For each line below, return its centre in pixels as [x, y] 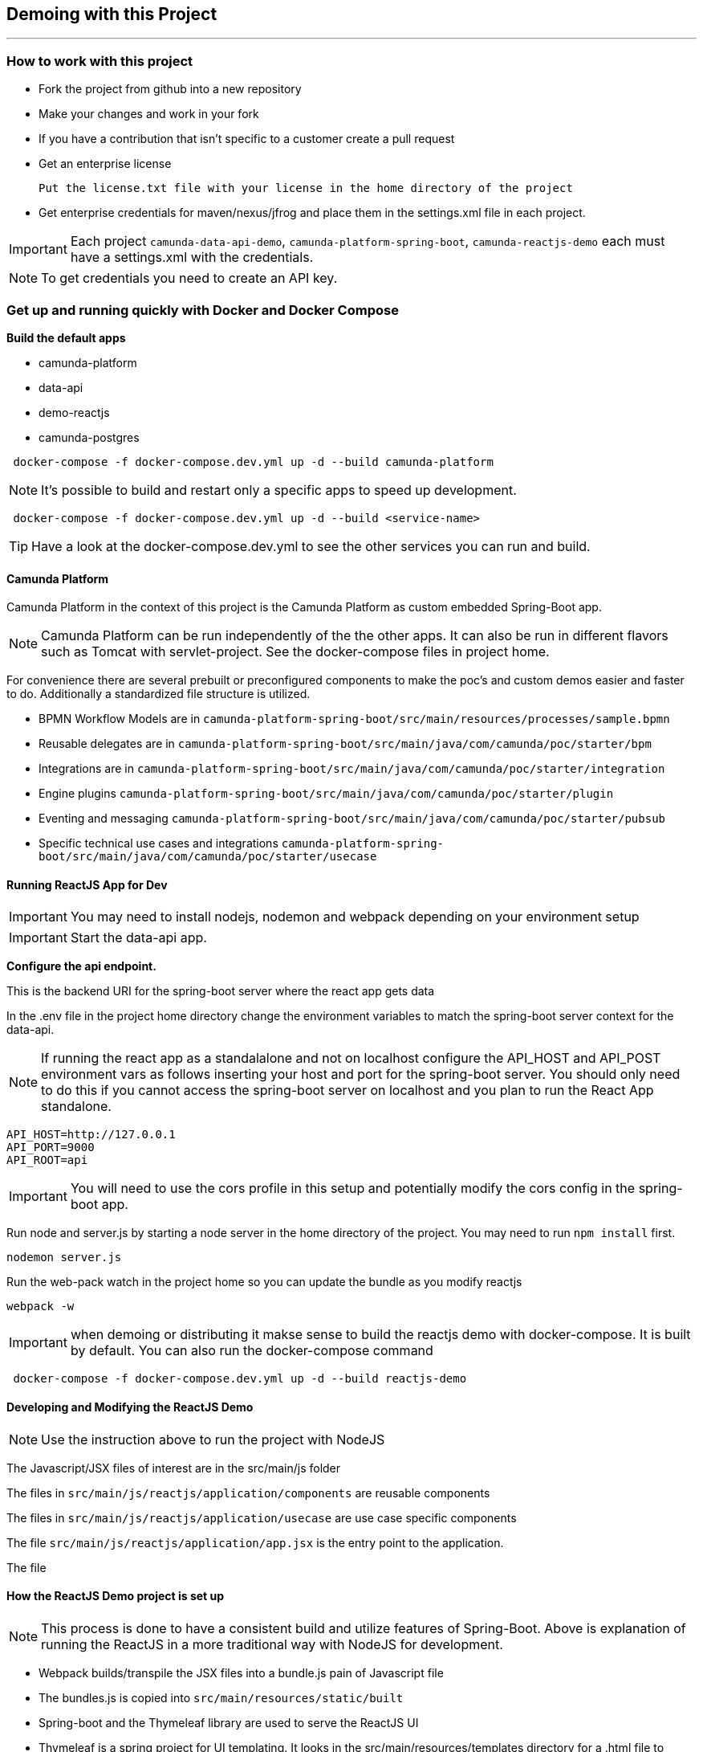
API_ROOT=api [47, 1160]
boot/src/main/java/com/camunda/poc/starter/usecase [208, 857]
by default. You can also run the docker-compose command [252, 1351]
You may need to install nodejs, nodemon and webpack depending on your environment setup [355, 917]
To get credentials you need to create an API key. [189, 278]
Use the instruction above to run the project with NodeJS [213, 1439]
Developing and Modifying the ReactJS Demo [130, 1407]
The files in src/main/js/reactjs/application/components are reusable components [248, 1493]
